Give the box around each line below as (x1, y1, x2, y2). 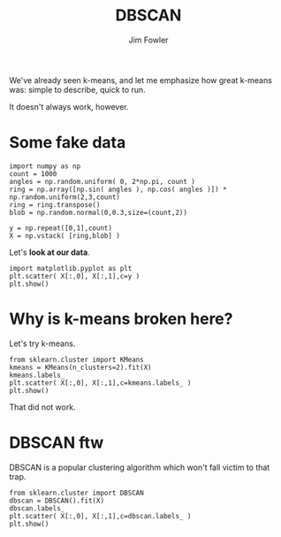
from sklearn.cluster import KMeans (9, 355, 144, 364)
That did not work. (9, 402, 77, 412)
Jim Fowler (128, 35, 169, 45)
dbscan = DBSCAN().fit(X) (9, 496, 104, 505)
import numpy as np (9, 161, 81, 171)
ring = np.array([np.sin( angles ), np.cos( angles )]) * (9, 185, 227, 194)
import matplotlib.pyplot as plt (9, 264, 133, 272)
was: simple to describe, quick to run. (9, 84, 146, 95)
